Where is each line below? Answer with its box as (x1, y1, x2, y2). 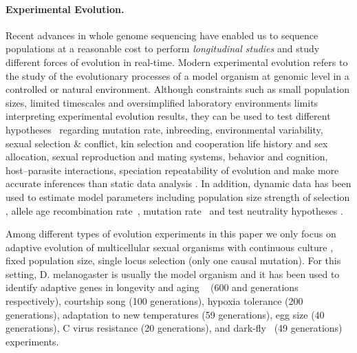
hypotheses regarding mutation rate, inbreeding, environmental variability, (6, 122, 323, 136)
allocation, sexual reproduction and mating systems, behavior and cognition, (6, 149, 328, 164)
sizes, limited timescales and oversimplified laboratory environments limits (6, 95, 318, 109)
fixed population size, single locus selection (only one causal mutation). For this (6, 253, 341, 268)
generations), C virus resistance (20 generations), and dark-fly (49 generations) (6, 321, 343, 335)
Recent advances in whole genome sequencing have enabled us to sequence (6, 28, 318, 42)
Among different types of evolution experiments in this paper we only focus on (6, 226, 336, 241)
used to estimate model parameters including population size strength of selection (6, 189, 350, 204)
